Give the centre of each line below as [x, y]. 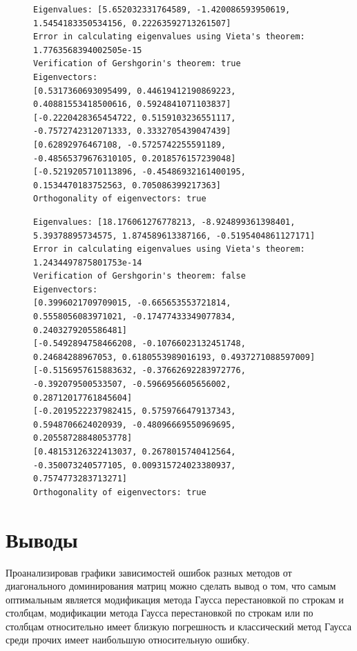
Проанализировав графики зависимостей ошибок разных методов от [149, 572]
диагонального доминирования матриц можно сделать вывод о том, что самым [171, 586]
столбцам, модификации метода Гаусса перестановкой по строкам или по [160, 613]
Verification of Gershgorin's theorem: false [139, 276]
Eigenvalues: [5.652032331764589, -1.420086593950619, [162, 10]
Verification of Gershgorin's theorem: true [137, 64]
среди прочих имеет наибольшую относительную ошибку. [128, 640]
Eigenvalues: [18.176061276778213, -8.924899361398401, [164, 222]
